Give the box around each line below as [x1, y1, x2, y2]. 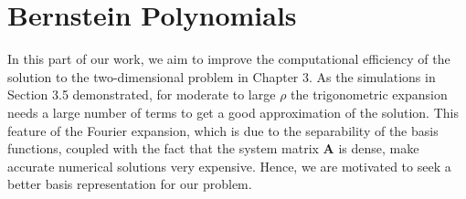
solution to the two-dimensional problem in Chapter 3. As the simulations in [7, 67, 436, 86]
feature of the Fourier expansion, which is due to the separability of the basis [7, 120, 439, 140]
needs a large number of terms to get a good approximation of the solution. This [7, 102, 459, 121]
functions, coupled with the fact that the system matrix [7, 139, 319, 158]
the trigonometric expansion [291, 85, 448, 104]
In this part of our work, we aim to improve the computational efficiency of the [7, 49, 450, 68]
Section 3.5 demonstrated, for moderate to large [7, 85, 276, 104]
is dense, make [338, 139, 419, 158]
